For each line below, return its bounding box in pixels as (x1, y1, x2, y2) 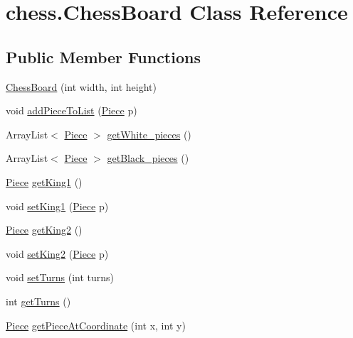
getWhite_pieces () (107, 126, 191, 141)
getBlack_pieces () (107, 151, 189, 165)
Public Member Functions (6, 45, 201, 67)
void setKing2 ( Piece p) (6, 246, 109, 261)
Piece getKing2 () (6, 222, 83, 237)
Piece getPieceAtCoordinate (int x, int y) (6, 317, 186, 332)
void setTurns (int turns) (6, 270, 115, 285)
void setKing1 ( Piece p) (6, 198, 109, 213)
